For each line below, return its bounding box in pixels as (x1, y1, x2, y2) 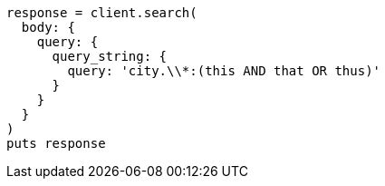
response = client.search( (6, 5, 197, 20)
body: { (21, 20, 75, 34)
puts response (6, 136, 106, 151)
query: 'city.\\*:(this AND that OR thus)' (67, 64, 381, 78)
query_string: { (52, 49, 168, 64)
